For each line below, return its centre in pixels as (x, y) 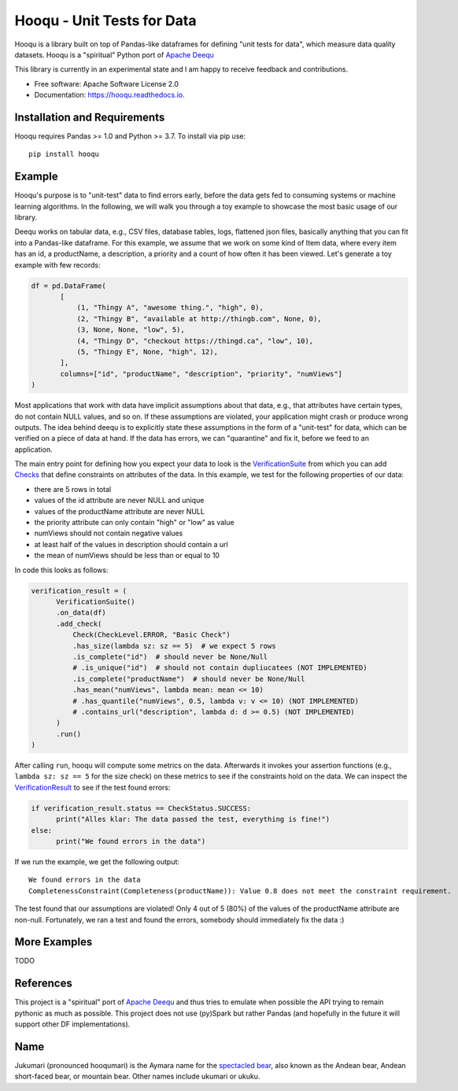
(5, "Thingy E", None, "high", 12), (147, 351)
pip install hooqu (64, 154)
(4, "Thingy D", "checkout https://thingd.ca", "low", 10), (195, 341)
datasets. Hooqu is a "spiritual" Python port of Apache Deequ (114, 54)
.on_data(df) (81, 613)
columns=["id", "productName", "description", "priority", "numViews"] (201, 374)
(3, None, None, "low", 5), (131, 330)
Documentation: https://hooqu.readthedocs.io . (109, 95)
